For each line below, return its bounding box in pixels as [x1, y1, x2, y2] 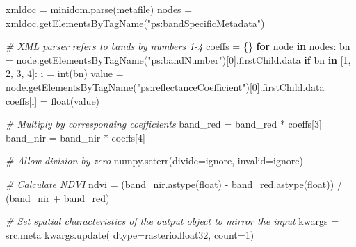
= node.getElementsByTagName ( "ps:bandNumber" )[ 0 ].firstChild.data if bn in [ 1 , [6, 52, 351, 67]
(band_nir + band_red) [6, 190, 110, 205]
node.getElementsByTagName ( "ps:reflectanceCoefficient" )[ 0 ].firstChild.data [6, 79, 325, 94]
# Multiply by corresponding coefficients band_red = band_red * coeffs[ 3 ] [6, 117, 322, 131]
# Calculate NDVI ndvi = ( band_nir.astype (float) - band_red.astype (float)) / [6, 176, 342, 191]
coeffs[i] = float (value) [6, 93, 100, 108]
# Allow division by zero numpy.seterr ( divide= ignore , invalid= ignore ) [6, 153, 303, 168]
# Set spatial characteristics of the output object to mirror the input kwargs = [6, 214, 339, 228]
